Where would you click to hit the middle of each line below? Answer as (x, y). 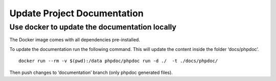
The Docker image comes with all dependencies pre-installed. (75, 40)
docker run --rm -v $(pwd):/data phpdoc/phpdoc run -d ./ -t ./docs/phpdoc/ (118, 61)
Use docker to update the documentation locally (93, 27)
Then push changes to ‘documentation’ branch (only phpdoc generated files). (91, 72)
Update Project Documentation (77, 13)
